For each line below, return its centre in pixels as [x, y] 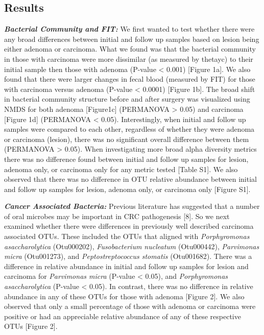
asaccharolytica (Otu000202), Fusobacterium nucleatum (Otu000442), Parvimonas [132, 246]
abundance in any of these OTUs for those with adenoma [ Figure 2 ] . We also [124, 296]
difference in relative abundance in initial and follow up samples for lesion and [126, 266]
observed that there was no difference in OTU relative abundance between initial [130, 179]
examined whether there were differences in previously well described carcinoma [129, 226]
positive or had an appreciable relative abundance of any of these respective [123, 316]
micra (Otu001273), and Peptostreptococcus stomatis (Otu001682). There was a [128, 256]
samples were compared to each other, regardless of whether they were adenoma [129, 129]
